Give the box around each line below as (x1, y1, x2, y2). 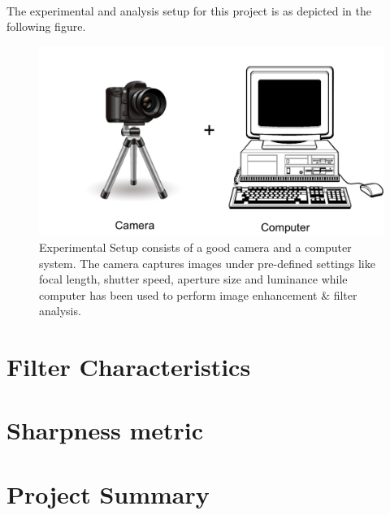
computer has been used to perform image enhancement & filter (39, 286, 357, 303)
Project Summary (6, 477, 210, 510)
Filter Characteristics (6, 350, 251, 383)
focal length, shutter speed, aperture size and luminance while (39, 270, 348, 288)
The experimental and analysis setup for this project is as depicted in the (6, 2, 371, 19)
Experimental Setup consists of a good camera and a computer (39, 238, 352, 255)
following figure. (6, 18, 86, 35)
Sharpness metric (6, 413, 204, 447)
